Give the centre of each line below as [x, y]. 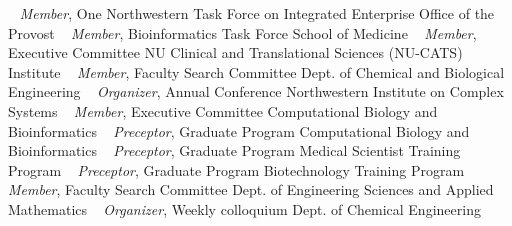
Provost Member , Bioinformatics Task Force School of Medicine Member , [242, 32]
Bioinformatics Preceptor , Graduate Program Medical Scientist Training [234, 150]
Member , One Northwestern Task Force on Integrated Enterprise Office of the [257, 13]
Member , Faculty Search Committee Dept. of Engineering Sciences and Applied [251, 189]
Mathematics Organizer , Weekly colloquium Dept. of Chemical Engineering [244, 208]
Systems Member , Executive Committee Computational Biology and [223, 110]
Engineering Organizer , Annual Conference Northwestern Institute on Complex [256, 91]
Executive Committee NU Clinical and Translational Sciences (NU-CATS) [235, 52]
